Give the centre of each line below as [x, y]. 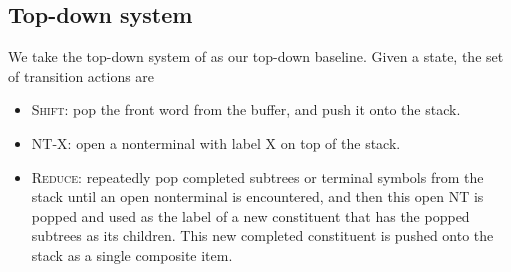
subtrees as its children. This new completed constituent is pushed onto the [262, 235]
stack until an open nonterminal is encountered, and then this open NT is [257, 196]
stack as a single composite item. [132, 254]
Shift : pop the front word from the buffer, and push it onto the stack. [246, 109]
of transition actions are [81, 75]
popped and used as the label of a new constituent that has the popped [250, 215]
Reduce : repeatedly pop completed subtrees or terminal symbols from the [257, 176]
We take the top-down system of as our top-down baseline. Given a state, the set [256, 56]
